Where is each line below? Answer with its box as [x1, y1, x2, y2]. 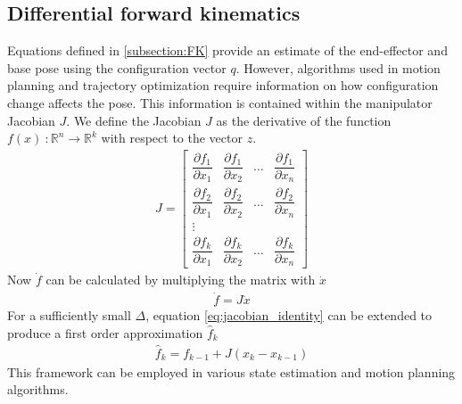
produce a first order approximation [7, 323, 203, 342]
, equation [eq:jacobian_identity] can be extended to [145, 306, 433, 325]
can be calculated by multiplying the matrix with [45, 270, 316, 289]
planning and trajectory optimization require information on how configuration [7, 76, 439, 95]
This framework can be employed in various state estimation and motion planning [7, 362, 456, 381]
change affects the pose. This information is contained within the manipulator [7, 93, 433, 111]
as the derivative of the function [216, 111, 392, 129]
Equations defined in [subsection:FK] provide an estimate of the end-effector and [7, 41, 448, 60]
